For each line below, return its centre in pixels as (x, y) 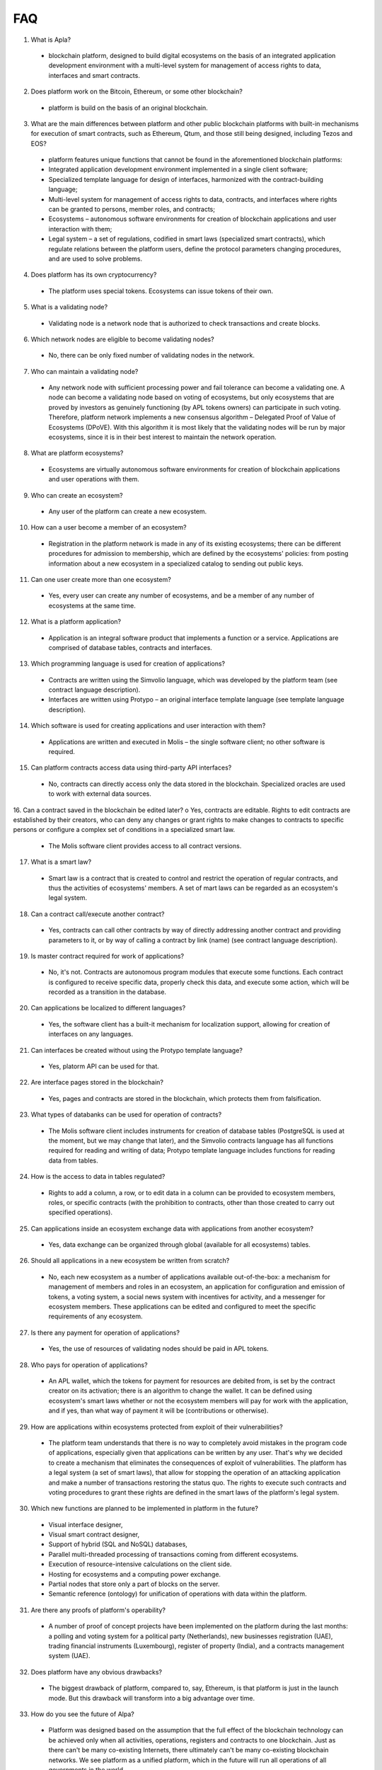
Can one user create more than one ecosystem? (101, 579)
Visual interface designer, (86, 1524)
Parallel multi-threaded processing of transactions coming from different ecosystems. (173, 1554)
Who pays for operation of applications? (89, 1365)
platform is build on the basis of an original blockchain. (128, 108)
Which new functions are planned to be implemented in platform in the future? (144, 1509)
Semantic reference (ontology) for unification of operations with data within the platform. (178, 1594)
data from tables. (73, 1160)
